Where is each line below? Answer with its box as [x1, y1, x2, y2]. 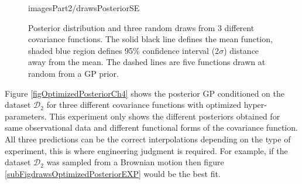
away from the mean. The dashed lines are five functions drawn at [28, 56, 266, 68]
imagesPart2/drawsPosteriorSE [28, 2, 140, 13]
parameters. [5, 110, 47, 122]
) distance [224, 44, 259, 56]
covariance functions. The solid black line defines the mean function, [28, 33, 273, 45]
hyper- [243, 98, 267, 111]
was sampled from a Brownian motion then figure [46, 156, 224, 168]
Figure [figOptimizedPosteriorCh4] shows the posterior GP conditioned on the [5, 87, 285, 99]
